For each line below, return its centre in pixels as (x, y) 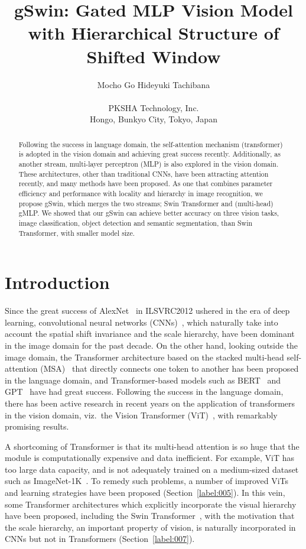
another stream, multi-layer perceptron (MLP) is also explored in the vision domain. (149, 163)
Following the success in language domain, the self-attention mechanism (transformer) (151, 144)
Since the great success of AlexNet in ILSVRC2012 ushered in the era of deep (147, 311)
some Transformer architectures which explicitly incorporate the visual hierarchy (151, 504)
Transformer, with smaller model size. (76, 233)
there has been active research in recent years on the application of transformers (150, 403)
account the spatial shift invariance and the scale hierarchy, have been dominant (150, 334)
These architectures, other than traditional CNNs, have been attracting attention (144, 173)
